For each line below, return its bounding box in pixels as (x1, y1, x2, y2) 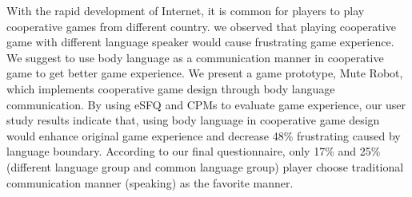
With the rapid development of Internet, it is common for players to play (6, 2, 365, 18)
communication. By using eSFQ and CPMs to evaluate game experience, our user (6, 96, 406, 112)
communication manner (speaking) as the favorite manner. (6, 174, 294, 191)
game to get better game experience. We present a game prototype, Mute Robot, (6, 65, 403, 81)
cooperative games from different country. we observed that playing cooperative (6, 18, 396, 34)
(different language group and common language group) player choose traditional (6, 158, 404, 175)
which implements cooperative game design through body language (6, 80, 335, 97)
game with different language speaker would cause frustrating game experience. (6, 33, 394, 50)
